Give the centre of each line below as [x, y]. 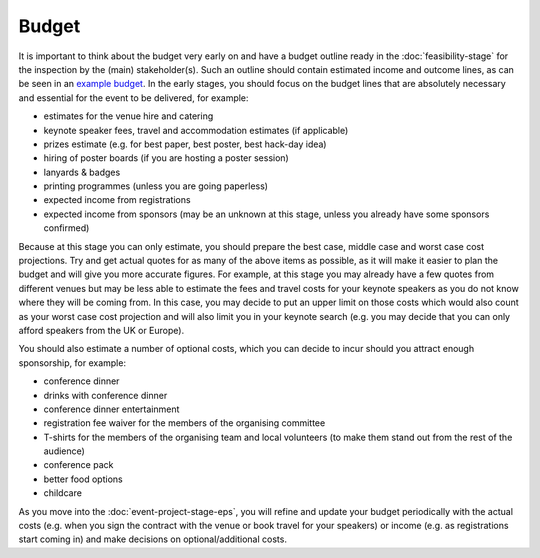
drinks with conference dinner [105, 395]
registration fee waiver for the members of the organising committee [184, 423]
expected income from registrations [117, 200]
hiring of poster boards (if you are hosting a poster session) [166, 158]
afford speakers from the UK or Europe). [101, 330]
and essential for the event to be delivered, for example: [133, 97]
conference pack [78, 465]
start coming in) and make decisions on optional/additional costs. [152, 539]
